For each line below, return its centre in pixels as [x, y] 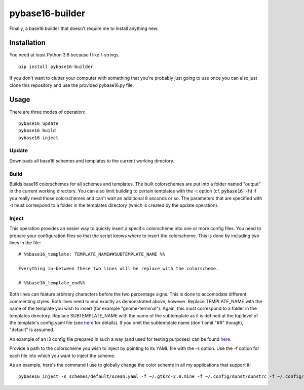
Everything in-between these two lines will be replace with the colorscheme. [119, 269]
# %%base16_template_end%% [52, 283]
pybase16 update [39, 123]
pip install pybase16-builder [56, 67]
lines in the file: [25, 243]
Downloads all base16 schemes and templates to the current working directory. [92, 160]
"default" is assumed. [32, 330]
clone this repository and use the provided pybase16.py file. [72, 85]
